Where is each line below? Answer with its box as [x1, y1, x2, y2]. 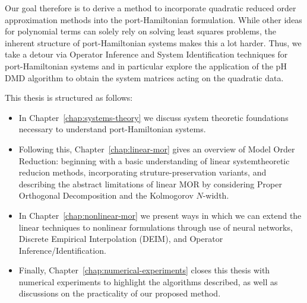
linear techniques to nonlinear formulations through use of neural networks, [18, 221, 293, 233]
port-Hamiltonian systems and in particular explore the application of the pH [5, 59, 287, 72]
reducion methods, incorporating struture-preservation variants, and [18, 166, 267, 178]
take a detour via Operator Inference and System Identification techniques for [5, 48, 288, 60]
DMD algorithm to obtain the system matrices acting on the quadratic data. [5, 71, 284, 84]
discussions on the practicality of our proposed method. [18, 287, 221, 299]
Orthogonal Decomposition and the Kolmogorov [18, 189, 194, 202]
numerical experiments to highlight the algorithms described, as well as [18, 275, 278, 288]
